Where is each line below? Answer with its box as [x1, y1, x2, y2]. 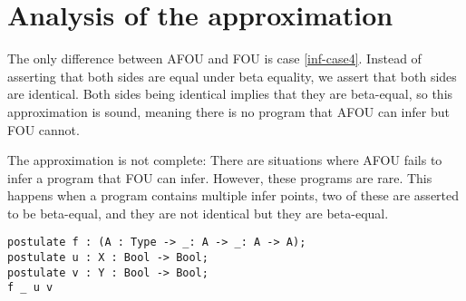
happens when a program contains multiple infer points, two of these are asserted [7, 186, 460, 205]
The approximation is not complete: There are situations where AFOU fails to [7, 150, 442, 170]
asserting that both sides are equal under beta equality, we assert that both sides [7, 66, 457, 85]
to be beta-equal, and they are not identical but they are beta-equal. [7, 203, 389, 222]
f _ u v [7, 281, 53, 295]
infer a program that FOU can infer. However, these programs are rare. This [7, 168, 432, 187]
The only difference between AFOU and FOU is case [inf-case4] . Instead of [7, 49, 422, 68]
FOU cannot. [7, 120, 80, 139]
